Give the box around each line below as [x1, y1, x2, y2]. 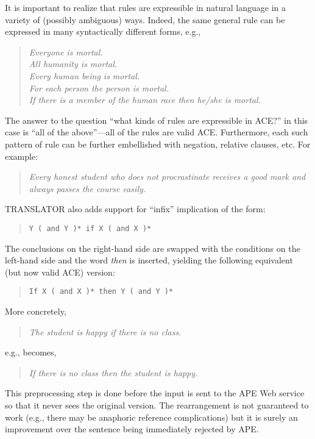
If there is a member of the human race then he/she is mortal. [29, 93, 261, 106]
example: [5, 149, 38, 162]
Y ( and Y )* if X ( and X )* [29, 224, 152, 233]
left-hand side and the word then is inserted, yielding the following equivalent [5, 254, 293, 266]
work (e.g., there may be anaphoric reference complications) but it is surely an [5, 410, 298, 423]
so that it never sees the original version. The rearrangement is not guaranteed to [5, 398, 309, 411]
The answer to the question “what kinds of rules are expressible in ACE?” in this [5, 113, 308, 126]
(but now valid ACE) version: [5, 265, 115, 278]
